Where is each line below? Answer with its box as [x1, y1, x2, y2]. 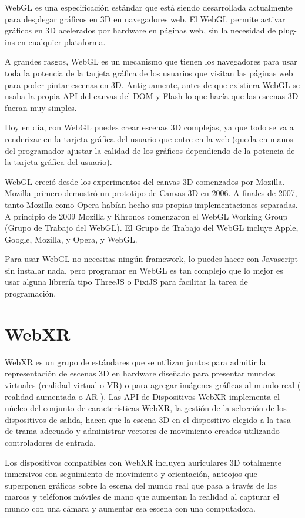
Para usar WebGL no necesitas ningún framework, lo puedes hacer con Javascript [5, 253, 299, 265]
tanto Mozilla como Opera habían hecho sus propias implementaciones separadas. [5, 198, 298, 210]
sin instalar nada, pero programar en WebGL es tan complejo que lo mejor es [5, 264, 283, 276]
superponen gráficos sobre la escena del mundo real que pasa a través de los [5, 479, 277, 491]
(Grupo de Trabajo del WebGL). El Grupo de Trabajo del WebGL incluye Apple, [5, 221, 299, 234]
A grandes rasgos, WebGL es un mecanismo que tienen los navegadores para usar [5, 55, 297, 68]
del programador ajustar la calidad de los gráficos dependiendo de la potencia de [5, 144, 295, 156]
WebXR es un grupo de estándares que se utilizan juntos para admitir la [5, 355, 266, 368]
